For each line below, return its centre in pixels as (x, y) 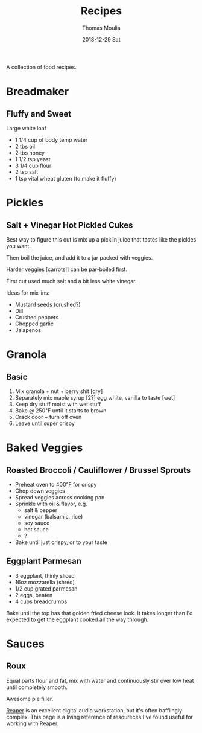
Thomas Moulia (101, 28)
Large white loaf (27, 128)
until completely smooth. (37, 687)
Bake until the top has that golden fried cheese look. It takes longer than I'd (99, 613)
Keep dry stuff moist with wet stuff (58, 404)
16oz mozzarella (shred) (45, 582)
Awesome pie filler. (30, 699)
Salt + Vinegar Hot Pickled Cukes (70, 225)
